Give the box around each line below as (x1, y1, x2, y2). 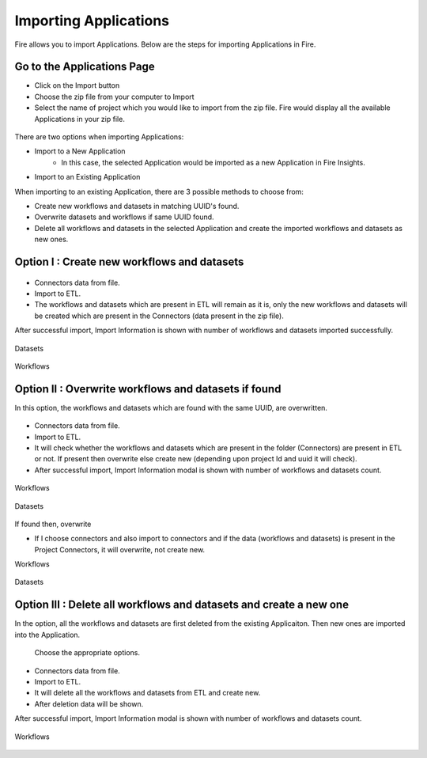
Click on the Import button (34, 81, 120, 90)
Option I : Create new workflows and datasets (14, 255, 244, 268)
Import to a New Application (34, 146, 126, 156)
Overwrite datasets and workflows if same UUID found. (34, 212, 214, 222)
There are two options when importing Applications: (14, 132, 184, 142)
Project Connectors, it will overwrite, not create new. (34, 544, 206, 554)
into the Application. (14, 630, 81, 639)
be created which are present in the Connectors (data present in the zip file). (34, 311, 284, 320)
